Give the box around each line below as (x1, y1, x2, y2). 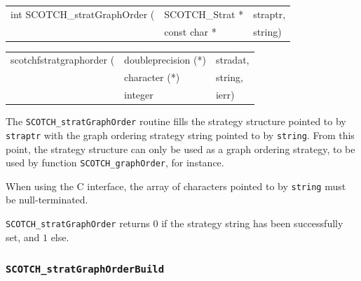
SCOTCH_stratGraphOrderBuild (6, 264, 165, 275)
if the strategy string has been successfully (161, 216, 343, 231)
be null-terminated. (6, 192, 88, 207)
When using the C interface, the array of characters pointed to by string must (6, 178, 346, 193)
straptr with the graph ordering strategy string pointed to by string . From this (6, 127, 355, 142)
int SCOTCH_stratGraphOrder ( (11, 6, 155, 21)
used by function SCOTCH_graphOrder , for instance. (6, 155, 224, 170)
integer (124, 87, 154, 102)
